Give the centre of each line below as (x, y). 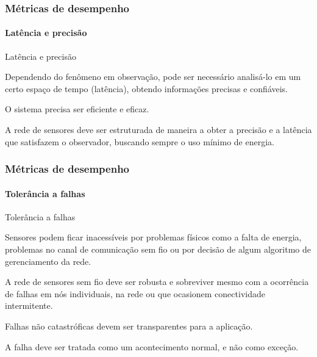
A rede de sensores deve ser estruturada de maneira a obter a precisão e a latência (158, 130)
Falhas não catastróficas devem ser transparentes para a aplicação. (129, 326)
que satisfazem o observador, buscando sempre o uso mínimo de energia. (140, 141)
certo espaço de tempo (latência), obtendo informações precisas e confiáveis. (147, 88)
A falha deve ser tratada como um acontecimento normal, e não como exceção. (152, 346)
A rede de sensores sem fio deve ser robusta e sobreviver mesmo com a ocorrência (157, 282)
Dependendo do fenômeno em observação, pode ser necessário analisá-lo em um (153, 77)
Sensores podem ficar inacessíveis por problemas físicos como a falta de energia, (153, 237)
